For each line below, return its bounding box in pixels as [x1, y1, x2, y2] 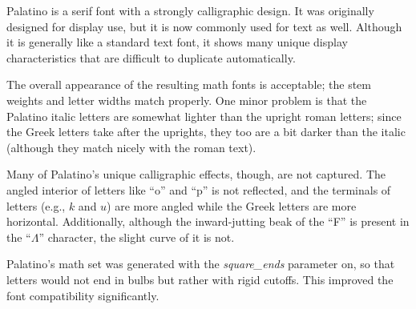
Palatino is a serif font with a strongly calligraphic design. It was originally [6, 2, 374, 18]
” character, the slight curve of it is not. [38, 228, 235, 245]
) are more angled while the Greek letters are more [107, 197, 357, 214]
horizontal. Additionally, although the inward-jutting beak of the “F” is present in [6, 213, 410, 230]
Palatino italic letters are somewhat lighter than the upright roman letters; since [6, 107, 402, 124]
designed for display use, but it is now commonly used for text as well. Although [6, 18, 402, 34]
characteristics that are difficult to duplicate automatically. [6, 49, 296, 66]
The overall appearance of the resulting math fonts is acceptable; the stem [6, 76, 371, 93]
